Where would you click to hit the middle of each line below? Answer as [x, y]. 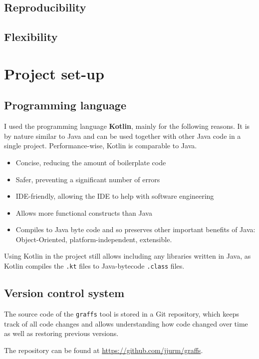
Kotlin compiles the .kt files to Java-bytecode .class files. [94, 266]
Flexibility [31, 37]
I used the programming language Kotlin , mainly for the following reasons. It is [127, 126]
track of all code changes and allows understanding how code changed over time [126, 323]
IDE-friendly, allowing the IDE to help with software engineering [115, 196]
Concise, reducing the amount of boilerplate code [91, 162]
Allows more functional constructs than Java [84, 212]
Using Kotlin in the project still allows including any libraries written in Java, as [128, 256]
